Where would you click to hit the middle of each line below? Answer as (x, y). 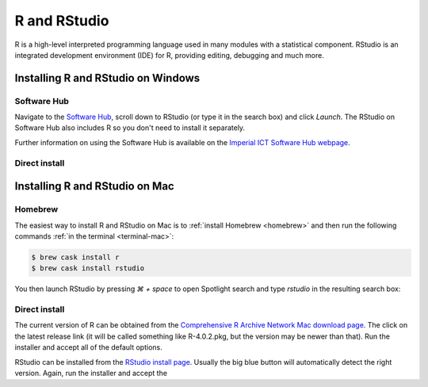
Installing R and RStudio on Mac (94, 186)
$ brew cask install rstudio (88, 268)
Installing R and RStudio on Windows (107, 78)
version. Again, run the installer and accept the (91, 374)
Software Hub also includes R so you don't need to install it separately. (130, 128)
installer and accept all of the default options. (88, 347)
